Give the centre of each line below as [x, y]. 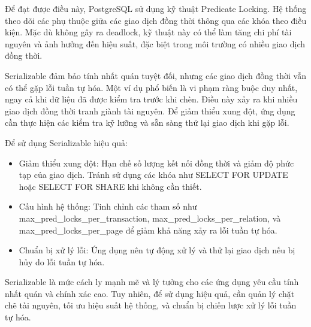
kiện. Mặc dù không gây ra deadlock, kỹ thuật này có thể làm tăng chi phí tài [148, 32]
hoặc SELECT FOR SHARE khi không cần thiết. [110, 186]
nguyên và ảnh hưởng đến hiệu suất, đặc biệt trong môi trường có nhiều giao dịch [155, 43]
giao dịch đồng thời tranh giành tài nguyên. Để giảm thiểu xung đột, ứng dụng [150, 110]
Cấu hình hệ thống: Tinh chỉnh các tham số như [108, 206]
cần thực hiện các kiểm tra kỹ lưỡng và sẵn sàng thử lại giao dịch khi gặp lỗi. [147, 122]
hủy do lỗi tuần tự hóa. [62, 261]
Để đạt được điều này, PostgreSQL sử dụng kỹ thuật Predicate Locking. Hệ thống [156, 8]
